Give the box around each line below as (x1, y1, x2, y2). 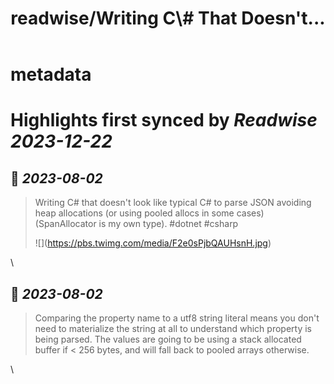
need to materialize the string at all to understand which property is (34, 323, 312, 334)
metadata (10, 63, 92, 86)
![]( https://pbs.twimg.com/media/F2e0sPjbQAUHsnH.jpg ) (34, 237, 272, 249)
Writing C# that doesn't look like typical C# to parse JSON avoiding (34, 197, 312, 209)
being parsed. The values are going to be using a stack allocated (34, 333, 302, 345)
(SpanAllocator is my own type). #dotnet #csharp (34, 218, 239, 230)
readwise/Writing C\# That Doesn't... (10, 7, 326, 30)
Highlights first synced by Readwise (10, 109, 318, 132)
